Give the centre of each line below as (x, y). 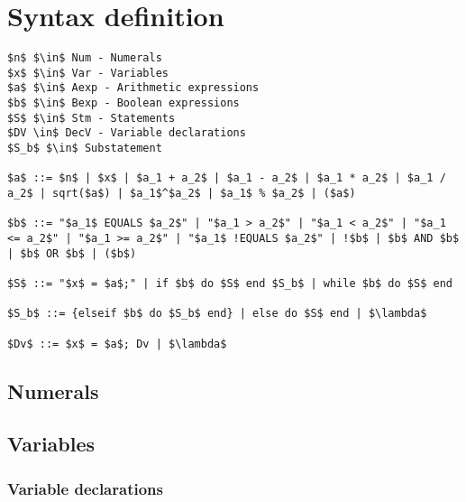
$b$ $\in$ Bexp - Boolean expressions (123, 103)
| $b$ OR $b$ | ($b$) (72, 253)
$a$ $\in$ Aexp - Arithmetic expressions (133, 88)
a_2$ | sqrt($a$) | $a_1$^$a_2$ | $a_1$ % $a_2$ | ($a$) (182, 194)
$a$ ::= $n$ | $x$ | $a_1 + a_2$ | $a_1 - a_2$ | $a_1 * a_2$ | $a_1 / (227, 178)
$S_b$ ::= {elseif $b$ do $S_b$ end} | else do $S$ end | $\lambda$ (217, 314)
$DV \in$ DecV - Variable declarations (127, 133)
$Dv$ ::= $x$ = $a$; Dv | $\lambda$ (117, 344)
